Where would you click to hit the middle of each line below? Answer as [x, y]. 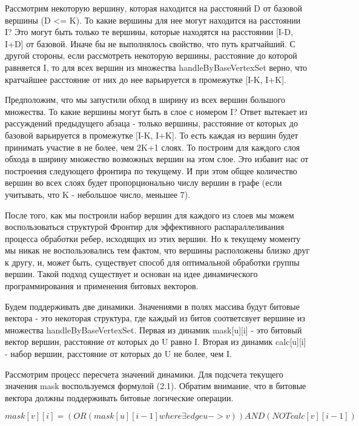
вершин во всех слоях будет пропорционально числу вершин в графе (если [143, 182]
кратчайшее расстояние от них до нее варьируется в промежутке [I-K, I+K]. [146, 79]
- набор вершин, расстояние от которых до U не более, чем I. [118, 354]
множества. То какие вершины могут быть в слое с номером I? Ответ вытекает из [156, 111]
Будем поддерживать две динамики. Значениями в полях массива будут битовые [152, 306]
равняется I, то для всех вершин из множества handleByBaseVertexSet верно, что [156, 67]
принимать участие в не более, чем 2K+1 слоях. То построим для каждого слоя [153, 147]
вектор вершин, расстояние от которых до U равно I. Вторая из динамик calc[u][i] [156, 342]
